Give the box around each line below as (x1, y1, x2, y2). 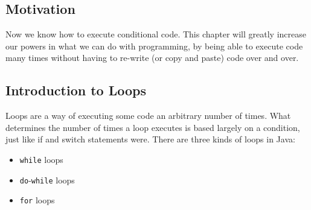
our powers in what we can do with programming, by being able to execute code (5, 39, 303, 52)
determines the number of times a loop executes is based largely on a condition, (5, 121, 300, 133)
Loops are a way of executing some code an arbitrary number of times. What (5, 109, 291, 122)
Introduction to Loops (5, 81, 146, 100)
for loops (19, 194, 55, 206)
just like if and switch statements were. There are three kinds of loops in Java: (5, 133, 295, 145)
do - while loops (19, 173, 75, 186)
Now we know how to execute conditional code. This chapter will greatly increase (5, 28, 306, 40)
